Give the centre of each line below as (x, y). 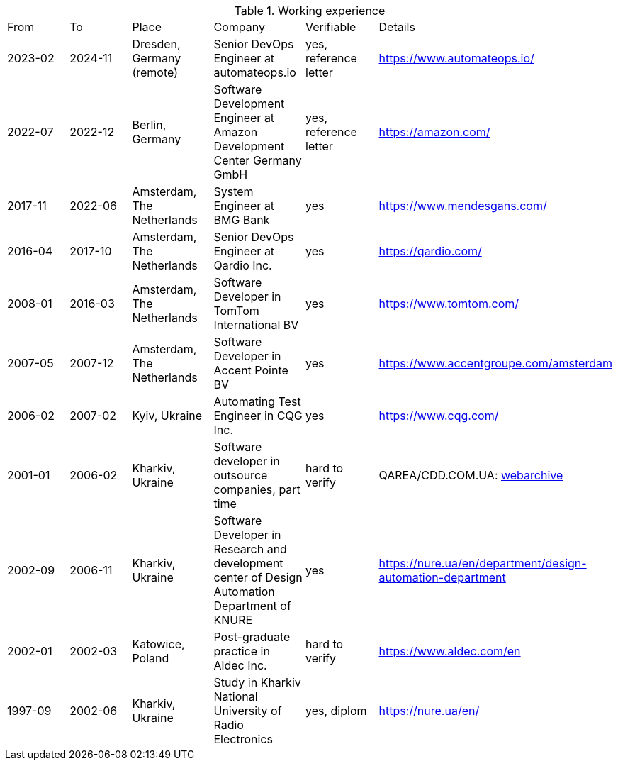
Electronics (243, 739)
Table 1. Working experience (310, 11)
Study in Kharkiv (257, 682)
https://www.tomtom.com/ (449, 304)
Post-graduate (252, 637)
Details (397, 27)
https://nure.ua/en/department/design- (483, 563)
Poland (151, 658)
